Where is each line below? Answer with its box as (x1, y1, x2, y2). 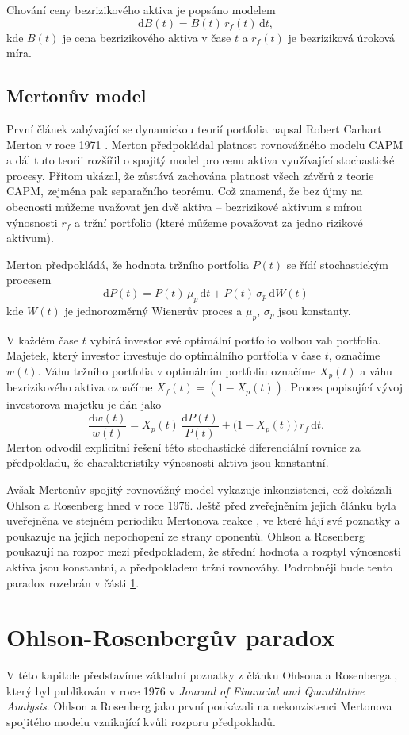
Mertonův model (6, 83, 147, 108)
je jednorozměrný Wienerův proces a (64, 302, 243, 318)
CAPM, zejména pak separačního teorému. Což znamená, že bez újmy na (6, 183, 363, 199)
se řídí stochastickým (286, 256, 388, 272)
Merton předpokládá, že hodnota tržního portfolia (6, 256, 249, 272)
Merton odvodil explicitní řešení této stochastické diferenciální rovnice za (6, 438, 361, 455)
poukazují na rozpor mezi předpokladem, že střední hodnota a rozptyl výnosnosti (6, 543, 401, 560)
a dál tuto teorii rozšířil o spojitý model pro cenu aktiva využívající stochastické (6, 152, 395, 168)
